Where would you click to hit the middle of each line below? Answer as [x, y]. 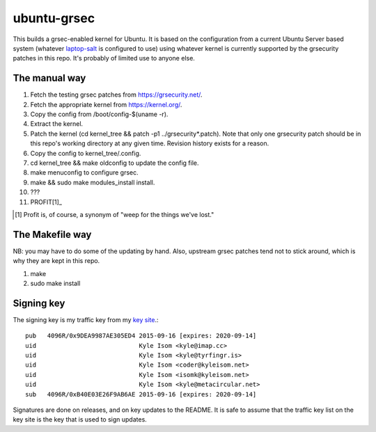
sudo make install [55, 283]
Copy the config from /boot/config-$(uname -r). [99, 114]
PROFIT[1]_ [46, 202]
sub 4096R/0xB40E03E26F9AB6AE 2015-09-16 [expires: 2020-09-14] [141, 394]
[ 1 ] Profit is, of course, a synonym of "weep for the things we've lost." [115, 214]
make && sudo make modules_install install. [93, 182]
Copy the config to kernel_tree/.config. [86, 153]
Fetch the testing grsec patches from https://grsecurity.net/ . [116, 95]
